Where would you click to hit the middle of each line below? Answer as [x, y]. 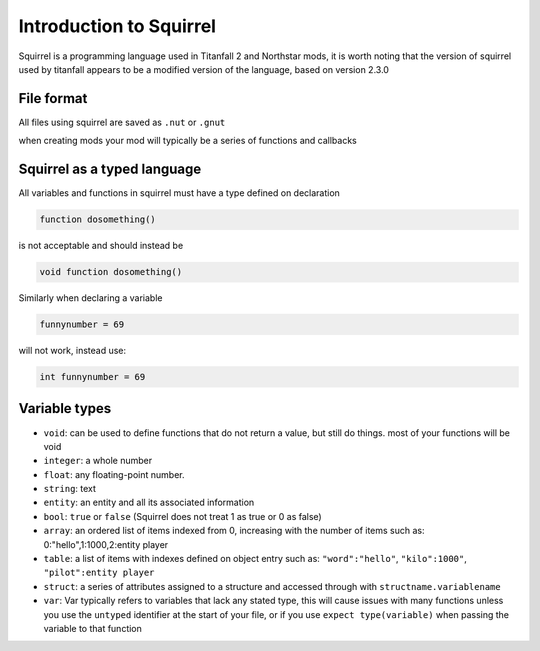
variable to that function [92, 628]
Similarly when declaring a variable [90, 298]
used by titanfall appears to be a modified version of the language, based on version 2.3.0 [204, 69]
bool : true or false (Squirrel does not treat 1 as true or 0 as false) [182, 516]
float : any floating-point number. [114, 474]
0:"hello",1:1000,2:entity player [106, 544]
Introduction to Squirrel [117, 26]
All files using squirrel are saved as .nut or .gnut [122, 122]
